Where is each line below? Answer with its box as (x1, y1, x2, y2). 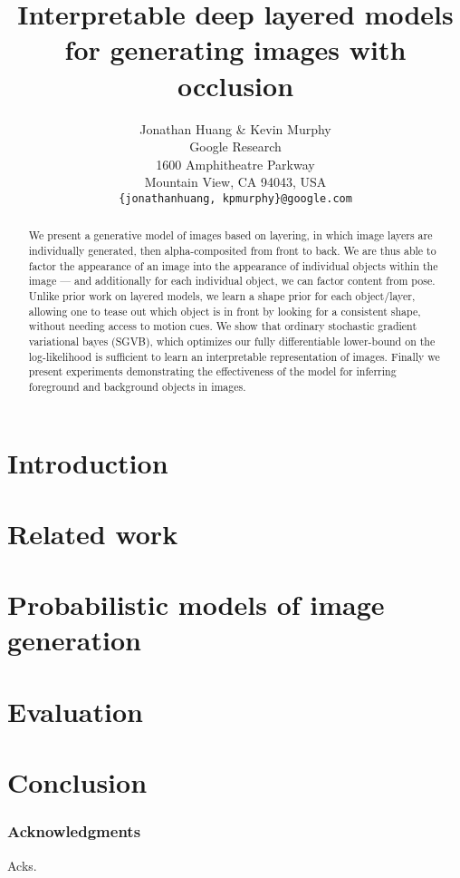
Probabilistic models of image (7, 586, 385, 623)
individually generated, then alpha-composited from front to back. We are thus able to (28, 242, 436, 258)
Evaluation (7, 692, 143, 729)
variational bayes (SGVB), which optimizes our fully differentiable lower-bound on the (28, 333, 436, 348)
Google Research (189, 137, 282, 156)
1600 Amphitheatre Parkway (156, 154, 315, 173)
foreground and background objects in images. (28, 378, 246, 394)
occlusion (177, 66, 294, 103)
